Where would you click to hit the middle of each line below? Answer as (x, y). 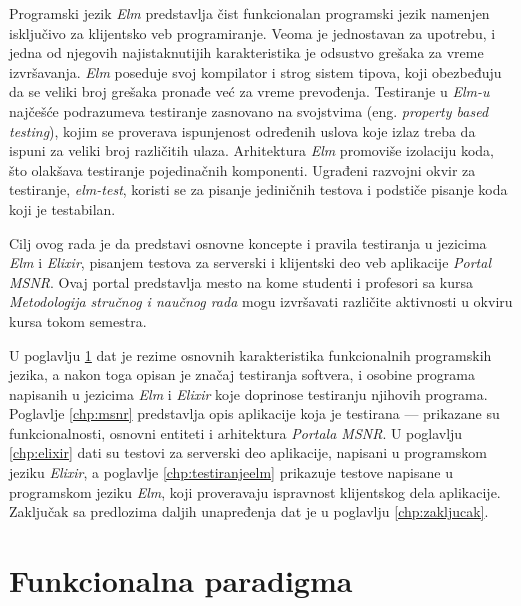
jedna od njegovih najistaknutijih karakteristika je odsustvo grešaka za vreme (246, 52)
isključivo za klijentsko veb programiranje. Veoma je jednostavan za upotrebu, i (252, 32)
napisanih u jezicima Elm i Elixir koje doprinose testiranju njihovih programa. (248, 393)
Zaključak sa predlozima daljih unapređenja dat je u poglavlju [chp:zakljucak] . (249, 511)
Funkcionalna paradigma (181, 580)
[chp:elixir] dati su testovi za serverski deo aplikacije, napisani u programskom (248, 452)
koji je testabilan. (62, 208)
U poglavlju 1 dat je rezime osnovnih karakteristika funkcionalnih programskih (250, 354)
